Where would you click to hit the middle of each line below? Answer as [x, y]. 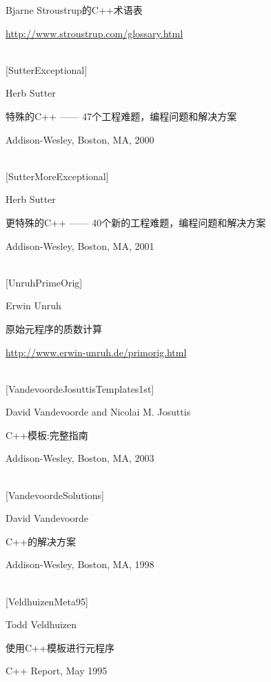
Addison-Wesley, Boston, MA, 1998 [80, 564]
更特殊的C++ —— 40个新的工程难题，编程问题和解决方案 [136, 222]
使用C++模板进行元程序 [60, 647]
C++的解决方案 [41, 541]
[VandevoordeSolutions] [55, 495]
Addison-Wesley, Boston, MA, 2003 [80, 458]
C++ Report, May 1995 [57, 671]
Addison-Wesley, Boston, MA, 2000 [80, 139]
